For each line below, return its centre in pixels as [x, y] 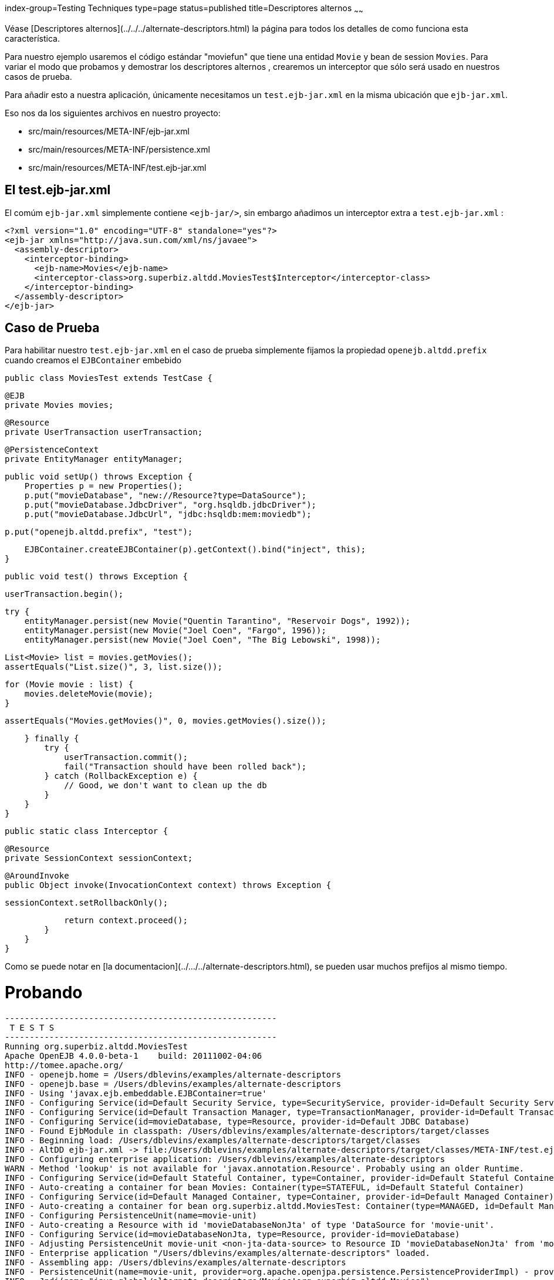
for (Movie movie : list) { [69, 685]
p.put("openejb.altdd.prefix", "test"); [99, 532]
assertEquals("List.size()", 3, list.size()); [114, 667]
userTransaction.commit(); [126, 757]
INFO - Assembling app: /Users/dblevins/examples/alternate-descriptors [175, 1262]
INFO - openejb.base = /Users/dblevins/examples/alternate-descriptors [173, 1084]
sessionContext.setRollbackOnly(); [87, 903]
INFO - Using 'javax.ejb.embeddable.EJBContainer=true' [136, 1093]
